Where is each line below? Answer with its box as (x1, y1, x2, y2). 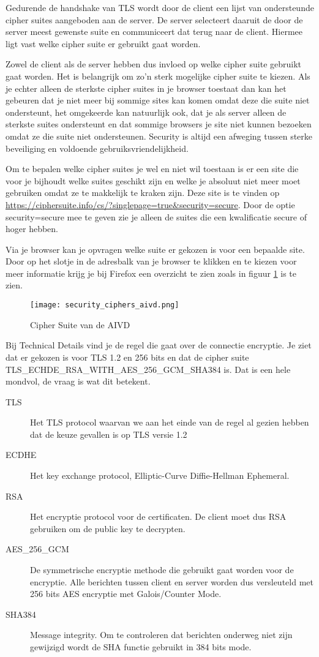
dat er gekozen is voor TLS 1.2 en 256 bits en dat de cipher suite (6, 350, 249, 363)
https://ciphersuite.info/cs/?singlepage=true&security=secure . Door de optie (6, 198, 295, 211)
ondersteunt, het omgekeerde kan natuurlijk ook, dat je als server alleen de (6, 105, 287, 118)
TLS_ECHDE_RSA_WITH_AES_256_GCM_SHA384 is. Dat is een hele (6, 362, 291, 375)
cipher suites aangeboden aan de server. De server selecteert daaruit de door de (6, 13, 303, 26)
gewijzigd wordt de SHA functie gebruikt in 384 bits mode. (30, 640, 252, 653)
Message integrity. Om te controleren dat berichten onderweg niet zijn (30, 628, 293, 641)
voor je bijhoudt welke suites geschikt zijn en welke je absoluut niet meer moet (6, 174, 301, 187)
